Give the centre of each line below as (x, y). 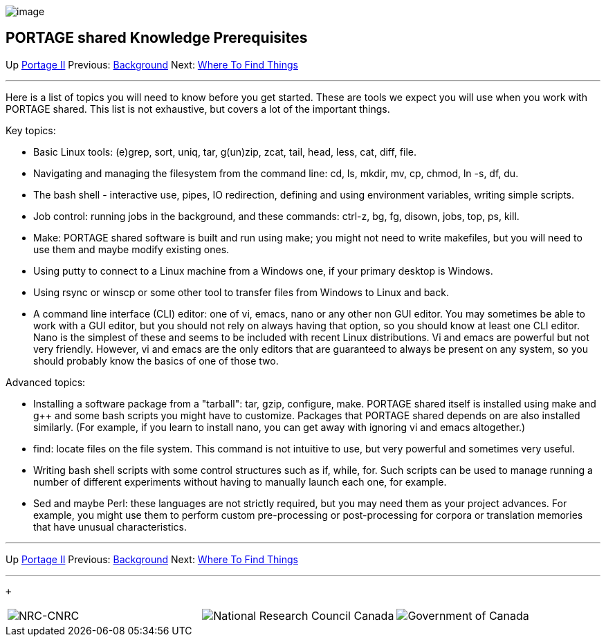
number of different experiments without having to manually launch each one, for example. (240, 481)
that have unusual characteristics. (110, 526)
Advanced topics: (46, 382)
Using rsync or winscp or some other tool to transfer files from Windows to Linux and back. (241, 292)
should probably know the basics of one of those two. (156, 360)
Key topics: (31, 130)
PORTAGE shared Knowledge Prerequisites (157, 38)
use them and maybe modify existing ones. (131, 249)
